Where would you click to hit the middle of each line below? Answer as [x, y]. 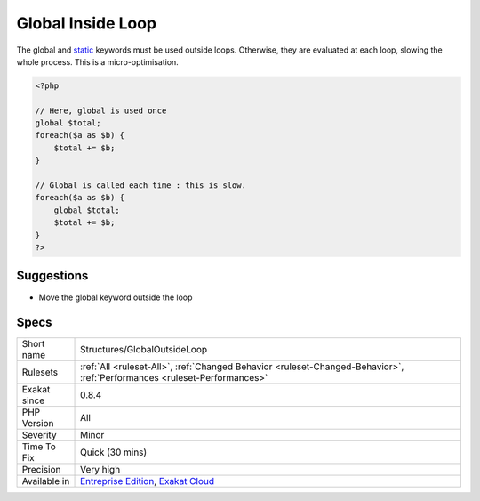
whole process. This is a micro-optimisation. [98, 61]
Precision [41, 470]
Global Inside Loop [87, 23]
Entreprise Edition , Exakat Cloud [148, 481]
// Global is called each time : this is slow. [140, 186]
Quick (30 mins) [114, 452]
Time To [39, 447]
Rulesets [40, 372]
